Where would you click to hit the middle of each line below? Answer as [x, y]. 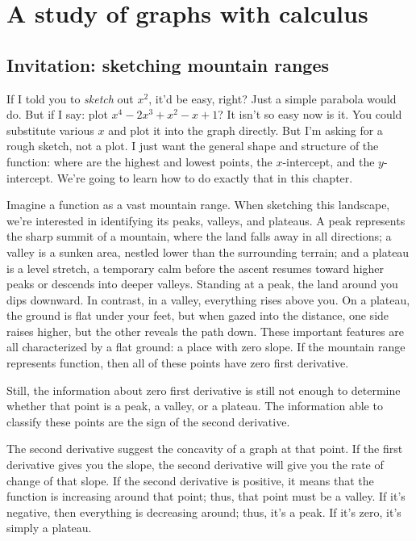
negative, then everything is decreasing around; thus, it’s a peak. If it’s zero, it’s [204, 512]
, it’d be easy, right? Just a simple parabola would [272, 98]
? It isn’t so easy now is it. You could [310, 114]
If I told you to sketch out [70, 98]
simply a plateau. [49, 528]
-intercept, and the [329, 161]
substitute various [50, 130]
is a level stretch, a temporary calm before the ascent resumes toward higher [196, 268]
